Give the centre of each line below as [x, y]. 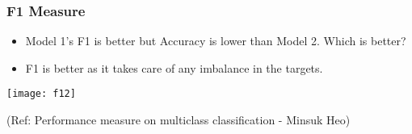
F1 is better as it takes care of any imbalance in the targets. [174, 67]
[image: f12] [41, 94]
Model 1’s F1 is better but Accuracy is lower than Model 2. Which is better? [216, 41]
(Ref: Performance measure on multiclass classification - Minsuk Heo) [179, 120]
